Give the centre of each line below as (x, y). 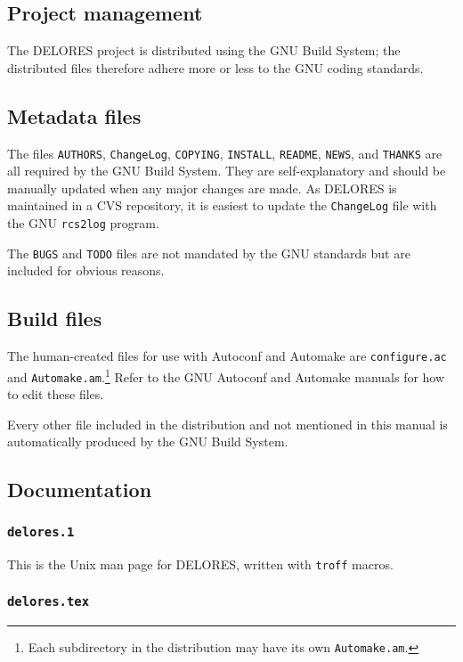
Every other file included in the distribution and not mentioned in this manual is (227, 424)
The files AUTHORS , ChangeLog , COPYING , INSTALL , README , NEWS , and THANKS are (225, 153)
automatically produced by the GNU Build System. (148, 441)
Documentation (80, 490)
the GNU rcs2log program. (83, 223)
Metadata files (74, 115)
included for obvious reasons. (86, 270)
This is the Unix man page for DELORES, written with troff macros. (200, 564)
